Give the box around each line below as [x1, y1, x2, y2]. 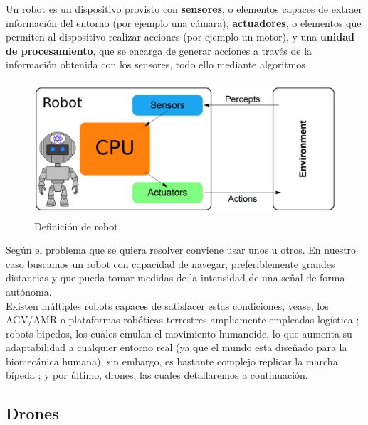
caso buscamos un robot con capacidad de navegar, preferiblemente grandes [6, 256, 335, 271]
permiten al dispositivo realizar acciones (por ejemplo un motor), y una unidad [6, 29, 354, 44]
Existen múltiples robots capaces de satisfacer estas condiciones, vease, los [6, 298, 329, 313]
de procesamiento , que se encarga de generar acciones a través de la [6, 43, 312, 58]
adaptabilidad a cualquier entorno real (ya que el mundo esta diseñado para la [6, 340, 347, 355]
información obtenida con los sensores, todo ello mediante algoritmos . [6, 57, 312, 72]
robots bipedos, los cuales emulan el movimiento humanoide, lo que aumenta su [6, 326, 352, 340]
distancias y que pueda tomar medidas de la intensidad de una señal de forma [6, 270, 345, 285]
